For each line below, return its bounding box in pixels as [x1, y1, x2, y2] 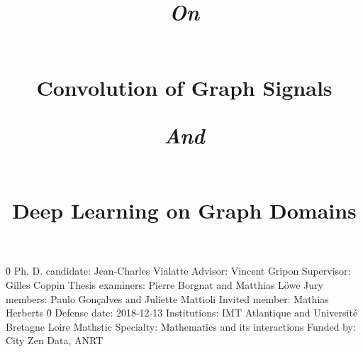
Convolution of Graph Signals [36, 72, 333, 101]
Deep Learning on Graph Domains [12, 196, 357, 225]
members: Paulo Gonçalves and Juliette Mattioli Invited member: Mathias [6, 291, 329, 306]
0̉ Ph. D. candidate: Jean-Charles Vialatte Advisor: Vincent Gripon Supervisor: [6, 263, 351, 278]
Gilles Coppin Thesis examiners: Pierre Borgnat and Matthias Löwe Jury [6, 277, 323, 292]
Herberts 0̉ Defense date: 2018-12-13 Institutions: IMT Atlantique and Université [6, 305, 358, 320]
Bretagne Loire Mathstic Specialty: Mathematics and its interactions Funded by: [6, 319, 356, 334]
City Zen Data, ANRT [6, 333, 104, 348]
